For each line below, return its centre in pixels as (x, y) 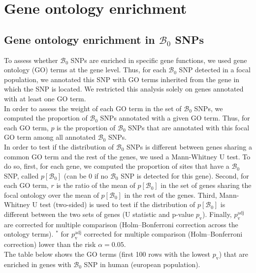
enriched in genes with (38, 264)
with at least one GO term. (45, 98)
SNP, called (21, 175)
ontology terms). (29, 234)
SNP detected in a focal (215, 70)
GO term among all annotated (50, 137)
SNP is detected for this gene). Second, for (185, 175)
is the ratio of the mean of (96, 185)
